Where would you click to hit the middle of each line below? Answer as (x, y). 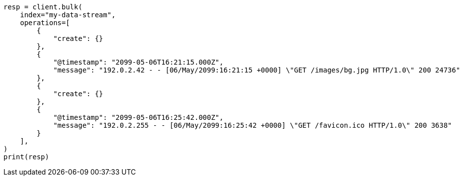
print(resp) (26, 157)
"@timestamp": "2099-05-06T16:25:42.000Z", (138, 117)
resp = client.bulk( (43, 7)
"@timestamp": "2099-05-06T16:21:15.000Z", (138, 62)
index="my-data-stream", (68, 15)
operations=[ (45, 23)
